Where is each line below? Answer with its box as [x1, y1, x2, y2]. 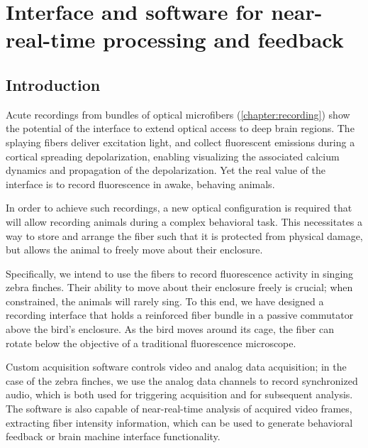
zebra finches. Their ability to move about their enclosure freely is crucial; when [6, 280, 353, 295]
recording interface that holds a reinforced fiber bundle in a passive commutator [6, 307, 354, 322]
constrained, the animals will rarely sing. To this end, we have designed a [6, 293, 324, 308]
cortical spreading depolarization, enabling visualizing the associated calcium [6, 148, 340, 163]
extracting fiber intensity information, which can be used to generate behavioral [6, 415, 353, 430]
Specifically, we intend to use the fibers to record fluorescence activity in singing [6, 266, 354, 280]
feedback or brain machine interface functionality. [6, 429, 221, 444]
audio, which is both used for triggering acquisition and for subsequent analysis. [6, 387, 353, 402]
